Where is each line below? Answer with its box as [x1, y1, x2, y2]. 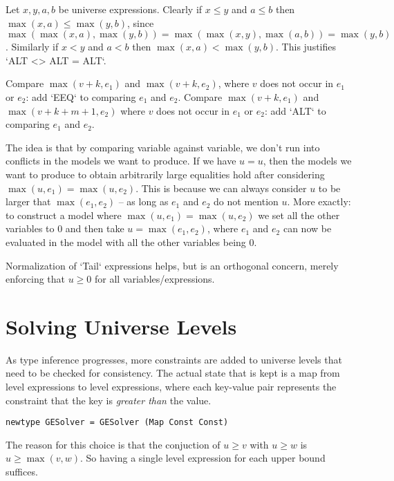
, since [127, 15, 154, 30]
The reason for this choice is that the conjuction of [6, 437, 221, 451]
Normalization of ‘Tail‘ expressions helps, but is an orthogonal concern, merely [6, 258, 339, 272]
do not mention [214, 194, 279, 209]
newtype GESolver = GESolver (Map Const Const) [6, 417, 229, 428]
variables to [6, 221, 55, 236]
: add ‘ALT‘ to [264, 103, 326, 117]
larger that [6, 194, 51, 209]
